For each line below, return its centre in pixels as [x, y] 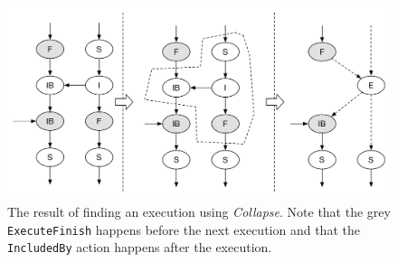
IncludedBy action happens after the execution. [140, 247]
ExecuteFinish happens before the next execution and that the [184, 229]
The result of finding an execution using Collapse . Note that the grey [199, 211]
